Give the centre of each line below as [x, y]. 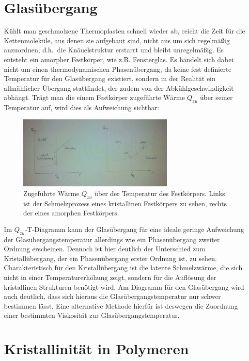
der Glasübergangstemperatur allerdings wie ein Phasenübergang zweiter [112, 239]
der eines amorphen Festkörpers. [71, 213]
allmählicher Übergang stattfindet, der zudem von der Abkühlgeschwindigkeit [119, 88]
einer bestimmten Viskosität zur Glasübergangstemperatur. [92, 315]
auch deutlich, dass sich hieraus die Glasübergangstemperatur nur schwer [112, 296]
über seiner [216, 97]
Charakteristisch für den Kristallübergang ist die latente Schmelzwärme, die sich [123, 268]
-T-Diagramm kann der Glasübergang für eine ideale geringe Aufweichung [134, 229]
